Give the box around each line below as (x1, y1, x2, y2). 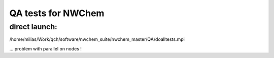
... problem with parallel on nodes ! (9, 45, 82, 51)
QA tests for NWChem (9, 8, 105, 19)
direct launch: (9, 22, 58, 31)
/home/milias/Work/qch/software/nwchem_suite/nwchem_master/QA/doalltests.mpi (9, 36, 185, 42)
